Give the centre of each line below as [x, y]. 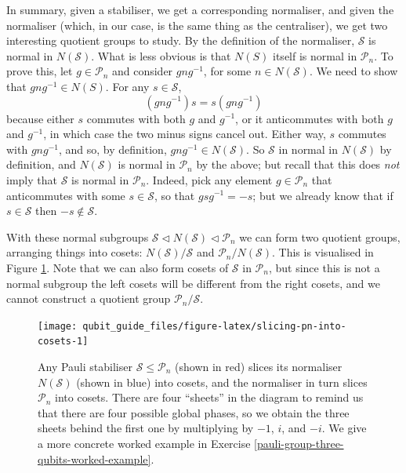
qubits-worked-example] [94, 458]
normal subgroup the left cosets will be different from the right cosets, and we [193, 283]
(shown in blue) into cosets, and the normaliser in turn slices [222, 382]
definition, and [41, 164]
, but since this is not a [324, 267]
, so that [174, 195]
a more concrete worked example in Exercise [144, 443]
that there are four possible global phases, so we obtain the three [194, 412]
